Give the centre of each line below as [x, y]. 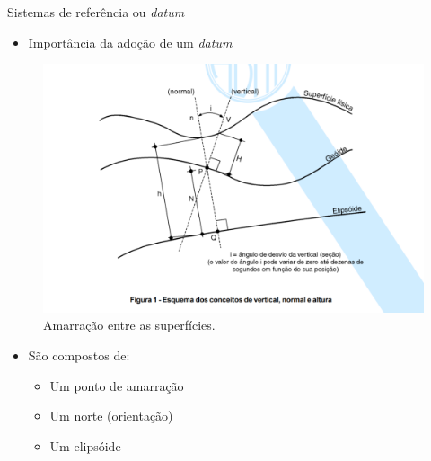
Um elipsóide [85, 445]
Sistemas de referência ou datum [96, 12]
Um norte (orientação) [111, 416]
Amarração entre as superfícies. [129, 325]
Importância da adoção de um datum [130, 42]
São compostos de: [79, 355]
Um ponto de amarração [117, 385]
